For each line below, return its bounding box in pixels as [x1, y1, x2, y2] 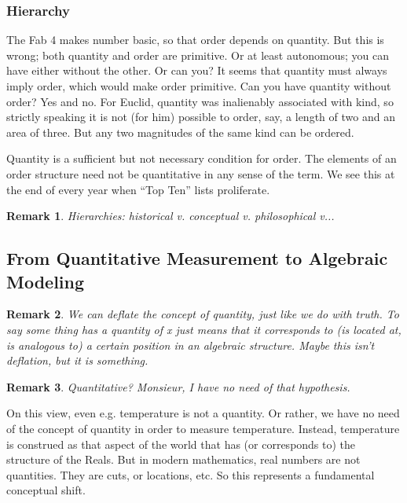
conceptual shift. [6, 482, 86, 498]
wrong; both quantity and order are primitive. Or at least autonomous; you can [6, 46, 389, 63]
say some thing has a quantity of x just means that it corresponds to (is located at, [6, 321, 401, 337]
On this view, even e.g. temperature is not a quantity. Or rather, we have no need [6, 405, 400, 421]
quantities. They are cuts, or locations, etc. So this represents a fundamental [6, 466, 375, 483]
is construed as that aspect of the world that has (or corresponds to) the [6, 435, 356, 452]
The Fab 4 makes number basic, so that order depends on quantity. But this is [6, 31, 384, 48]
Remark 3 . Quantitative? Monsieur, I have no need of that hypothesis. [6, 378, 350, 395]
